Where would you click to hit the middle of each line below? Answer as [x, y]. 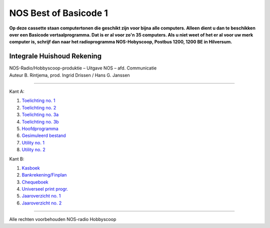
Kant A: [17, 91]
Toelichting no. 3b [40, 121]
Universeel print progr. [45, 189]
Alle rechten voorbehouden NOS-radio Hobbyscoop [63, 219]
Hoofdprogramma [40, 128]
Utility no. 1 [33, 142]
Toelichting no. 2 [39, 107]
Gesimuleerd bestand [44, 135]
